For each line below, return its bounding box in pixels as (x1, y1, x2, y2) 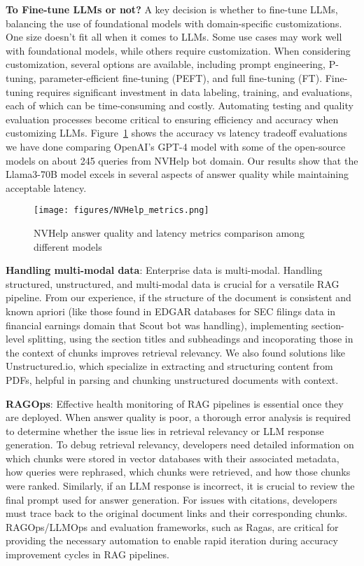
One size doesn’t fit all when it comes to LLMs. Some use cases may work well (6, 29, 342, 44)
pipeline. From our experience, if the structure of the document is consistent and (6, 290, 351, 305)
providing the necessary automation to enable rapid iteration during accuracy (6, 533, 338, 548)
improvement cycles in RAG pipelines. (6, 547, 169, 562)
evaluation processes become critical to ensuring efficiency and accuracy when (6, 111, 339, 126)
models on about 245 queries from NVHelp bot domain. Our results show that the (6, 153, 358, 167)
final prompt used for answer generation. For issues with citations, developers (6, 492, 337, 506)
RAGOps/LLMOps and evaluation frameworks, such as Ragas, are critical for (6, 519, 339, 534)
